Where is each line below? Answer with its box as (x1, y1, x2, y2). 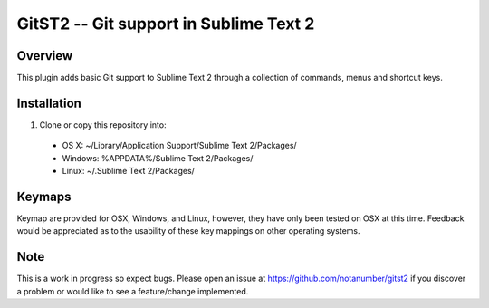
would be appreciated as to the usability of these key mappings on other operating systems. (16, 226, 360, 236)
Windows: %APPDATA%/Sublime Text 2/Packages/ (62, 152, 254, 163)
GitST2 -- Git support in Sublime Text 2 (16, 14, 315, 34)
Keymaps (16, 188, 72, 204)
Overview (16, 48, 73, 63)
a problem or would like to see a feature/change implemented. (16, 285, 249, 296)
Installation (16, 95, 81, 111)
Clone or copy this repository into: (39, 119, 167, 130)
